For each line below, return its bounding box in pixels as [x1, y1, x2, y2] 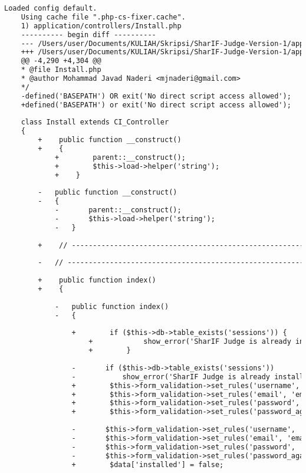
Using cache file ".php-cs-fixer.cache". [21, 12, 186, 21]
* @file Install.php [21, 65, 101, 74]
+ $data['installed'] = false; [71, 460, 224, 469]
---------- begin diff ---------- [21, 30, 156, 39]
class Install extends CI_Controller [21, 118, 169, 127]
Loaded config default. [4, 4, 97, 12]
